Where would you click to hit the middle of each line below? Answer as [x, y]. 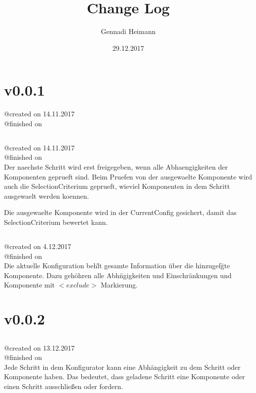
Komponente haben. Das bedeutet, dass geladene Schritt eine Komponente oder [125, 376]
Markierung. [119, 285]
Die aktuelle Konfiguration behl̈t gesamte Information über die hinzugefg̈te [117, 266]
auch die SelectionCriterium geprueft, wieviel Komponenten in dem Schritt [117, 186]
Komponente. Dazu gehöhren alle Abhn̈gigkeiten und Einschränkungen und [118, 275]
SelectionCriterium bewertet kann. [56, 222]
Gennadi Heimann [128, 31]
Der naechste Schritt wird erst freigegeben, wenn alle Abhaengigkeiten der [116, 167]
